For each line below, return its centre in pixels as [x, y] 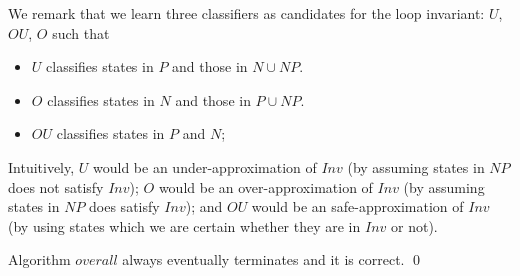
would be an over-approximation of [265, 186]
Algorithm [39, 259]
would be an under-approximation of [205, 166]
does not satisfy [56, 186]
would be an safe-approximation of [357, 206]
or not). [414, 225]
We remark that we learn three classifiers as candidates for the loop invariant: [246, 13]
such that [81, 32]
